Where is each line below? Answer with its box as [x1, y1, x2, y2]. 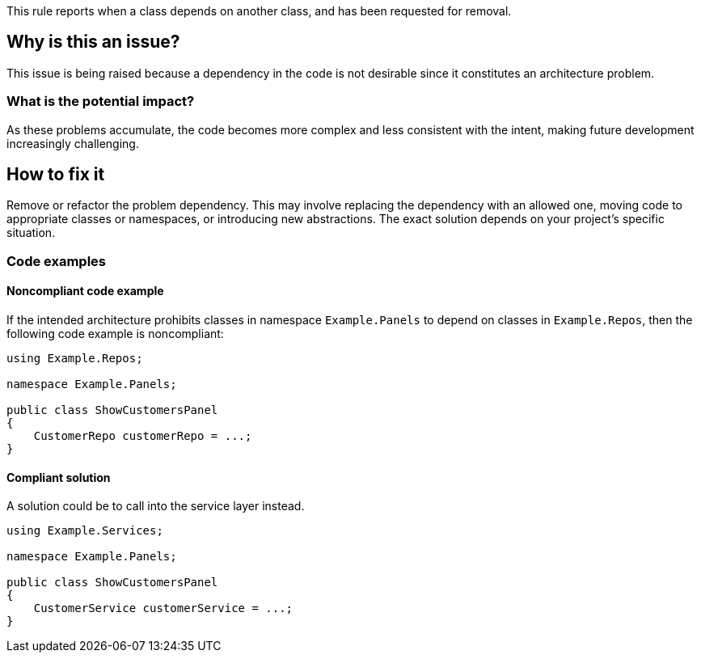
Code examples [6, 252, 107, 269]
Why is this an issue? [6, 32, 180, 53]
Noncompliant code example [6, 284, 164, 298]
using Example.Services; [6, 524, 163, 538]
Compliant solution [6, 470, 111, 484]
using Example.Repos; [6, 352, 143, 365]
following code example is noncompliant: [6, 327, 224, 341]
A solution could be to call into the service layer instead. [6, 499, 305, 513]
